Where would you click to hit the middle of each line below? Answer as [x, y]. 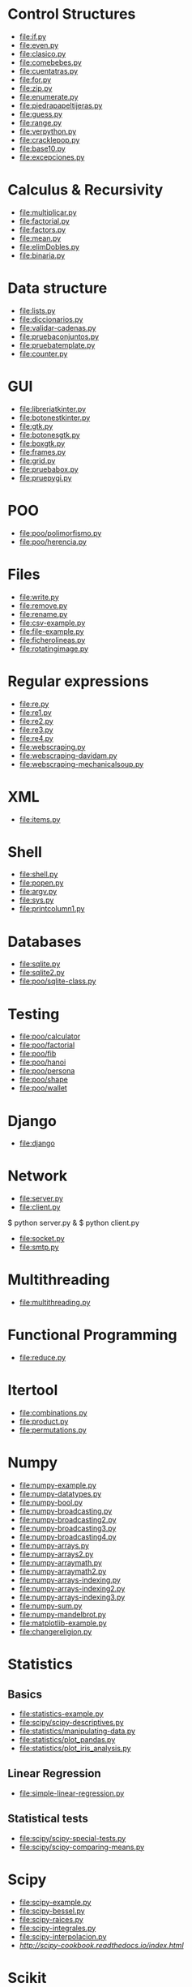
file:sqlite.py [40, 964]
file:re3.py [36, 730]
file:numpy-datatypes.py [60, 1493]
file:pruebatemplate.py [57, 345]
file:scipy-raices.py [51, 1919]
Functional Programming [92, 1335]
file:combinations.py [53, 1413]
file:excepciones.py [52, 157]
